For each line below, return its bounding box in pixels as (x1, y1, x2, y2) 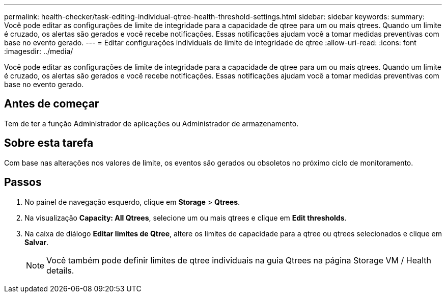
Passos (4, 176, 42, 189)
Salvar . (24, 237, 49, 247)
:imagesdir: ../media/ (4, 47, 73, 56)
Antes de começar (4, 97, 99, 111)
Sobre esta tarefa (4, 137, 94, 150)
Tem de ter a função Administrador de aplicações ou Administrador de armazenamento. (4, 119, 299, 128)
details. (46, 265, 74, 276)
